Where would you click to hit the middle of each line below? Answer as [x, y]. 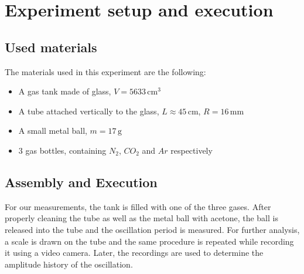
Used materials [51, 47]
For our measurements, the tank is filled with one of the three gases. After [138, 206]
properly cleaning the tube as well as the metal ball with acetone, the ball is [141, 218]
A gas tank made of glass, [65, 91]
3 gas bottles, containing [62, 150]
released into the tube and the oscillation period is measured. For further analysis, [152, 229]
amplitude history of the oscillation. [69, 264]
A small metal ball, [53, 131]
